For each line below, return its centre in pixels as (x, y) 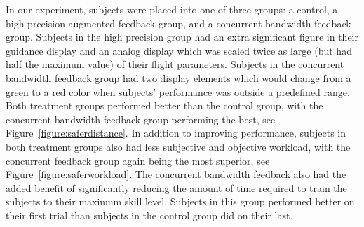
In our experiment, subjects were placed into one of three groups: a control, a (172, 9)
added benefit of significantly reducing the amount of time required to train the (176, 187)
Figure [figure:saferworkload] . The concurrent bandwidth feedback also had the (176, 174)
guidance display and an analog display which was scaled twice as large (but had (179, 50)
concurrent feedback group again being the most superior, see (138, 160)
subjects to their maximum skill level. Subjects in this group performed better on (180, 201)
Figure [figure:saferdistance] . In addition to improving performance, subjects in (176, 133)
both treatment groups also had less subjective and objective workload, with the (178, 146)
